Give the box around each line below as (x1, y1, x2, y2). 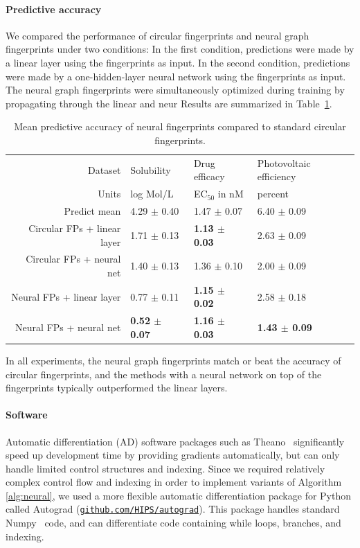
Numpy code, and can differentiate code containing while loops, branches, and (6, 515, 341, 530)
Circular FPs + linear (28, 220, 121, 235)
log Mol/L (130, 186, 174, 201)
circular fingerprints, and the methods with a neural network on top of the (6, 366, 322, 381)
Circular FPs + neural (26, 251, 121, 266)
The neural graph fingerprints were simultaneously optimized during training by (6, 82, 345, 97)
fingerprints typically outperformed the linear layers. (6, 380, 228, 395)
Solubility (130, 162, 171, 177)
